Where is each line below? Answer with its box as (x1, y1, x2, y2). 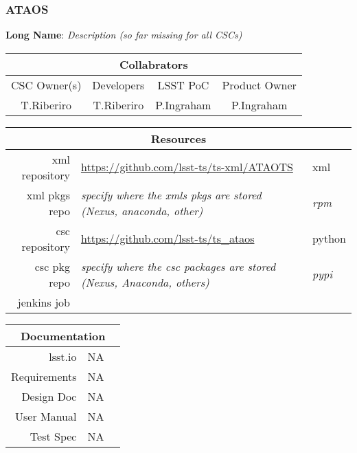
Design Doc (21, 388, 77, 404)
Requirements (11, 368, 77, 384)
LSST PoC (157, 76, 209, 93)
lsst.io (49, 348, 77, 364)
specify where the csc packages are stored (80, 258, 276, 274)
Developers (92, 76, 145, 93)
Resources (150, 130, 207, 146)
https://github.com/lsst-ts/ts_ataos (80, 230, 255, 247)
